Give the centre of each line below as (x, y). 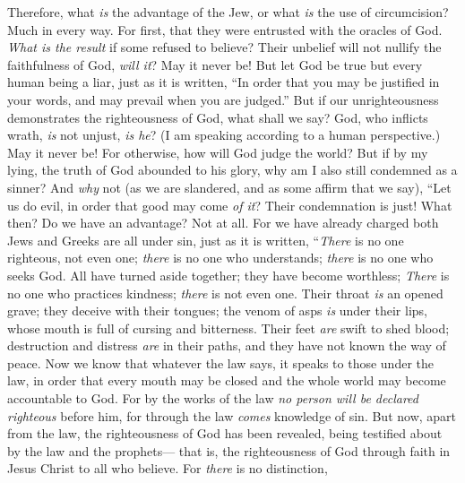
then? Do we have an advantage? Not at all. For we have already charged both (223, 223)
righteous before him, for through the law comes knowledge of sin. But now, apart (232, 415)
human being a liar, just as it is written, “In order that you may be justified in (224, 82)
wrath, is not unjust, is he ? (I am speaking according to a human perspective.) (224, 135)
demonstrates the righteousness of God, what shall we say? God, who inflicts (218, 117)
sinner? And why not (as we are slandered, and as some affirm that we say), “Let (229, 187)
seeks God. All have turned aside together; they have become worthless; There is (228, 275)
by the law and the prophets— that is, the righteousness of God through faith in (229, 450)
